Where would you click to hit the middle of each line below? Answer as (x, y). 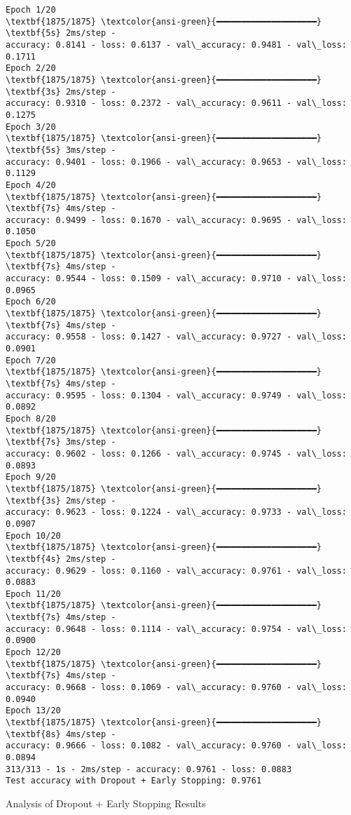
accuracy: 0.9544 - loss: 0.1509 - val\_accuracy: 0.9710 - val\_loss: (176, 279)
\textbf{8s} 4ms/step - (61, 734)
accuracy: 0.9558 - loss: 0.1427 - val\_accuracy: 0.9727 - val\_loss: (176, 337)
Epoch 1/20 (31, 10)
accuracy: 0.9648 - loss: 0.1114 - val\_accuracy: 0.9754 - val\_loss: (176, 629)
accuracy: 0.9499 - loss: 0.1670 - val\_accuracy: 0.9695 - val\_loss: (176, 220)
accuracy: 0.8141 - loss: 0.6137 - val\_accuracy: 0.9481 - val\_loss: (176, 45)
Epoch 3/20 (31, 127)
